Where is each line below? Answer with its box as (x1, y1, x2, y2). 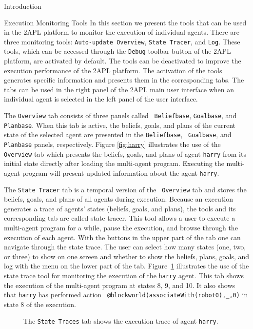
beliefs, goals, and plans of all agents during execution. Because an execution (4, 194, 234, 204)
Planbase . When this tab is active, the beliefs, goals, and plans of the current (4, 120, 236, 130)
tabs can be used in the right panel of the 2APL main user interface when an (4, 84, 234, 94)
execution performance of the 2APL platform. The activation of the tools (4, 65, 222, 75)
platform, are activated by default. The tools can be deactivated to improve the (4, 56, 241, 66)
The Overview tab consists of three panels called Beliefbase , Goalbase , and (4, 110, 237, 121)
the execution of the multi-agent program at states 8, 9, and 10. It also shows (4, 280, 235, 290)
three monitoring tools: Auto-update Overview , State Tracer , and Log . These (4, 36, 240, 46)
